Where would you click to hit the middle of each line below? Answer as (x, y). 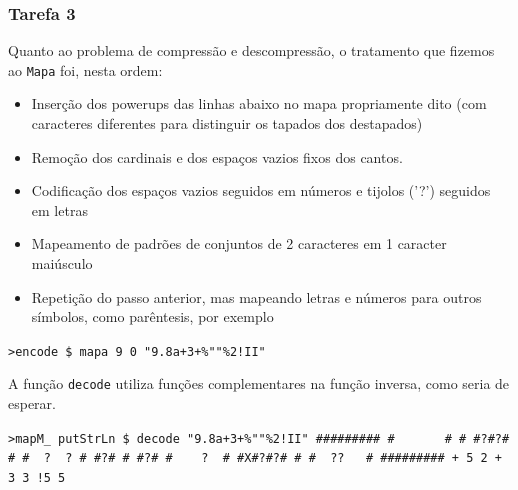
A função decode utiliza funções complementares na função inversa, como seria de (259, 383)
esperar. (32, 403)
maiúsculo (62, 263)
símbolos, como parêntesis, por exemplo (152, 316)
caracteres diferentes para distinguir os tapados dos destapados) (227, 123)
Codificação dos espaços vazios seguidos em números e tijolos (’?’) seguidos (261, 190)
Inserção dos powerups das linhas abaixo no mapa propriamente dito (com (259, 103)
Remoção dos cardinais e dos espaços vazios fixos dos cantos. (217, 156)
